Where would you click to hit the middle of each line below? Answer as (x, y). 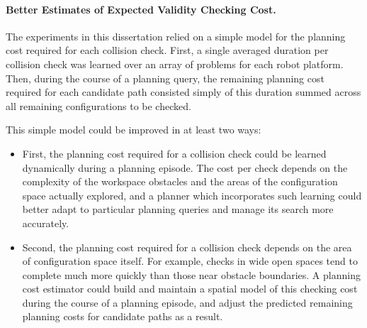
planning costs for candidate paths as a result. (123, 316)
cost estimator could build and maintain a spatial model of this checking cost (190, 289)
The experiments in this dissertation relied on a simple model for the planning (176, 36)
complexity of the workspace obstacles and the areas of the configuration (180, 181)
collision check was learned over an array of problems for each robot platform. (175, 64)
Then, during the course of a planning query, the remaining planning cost (165, 78)
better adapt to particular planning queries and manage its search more (178, 209)
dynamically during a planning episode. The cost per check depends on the (185, 167)
